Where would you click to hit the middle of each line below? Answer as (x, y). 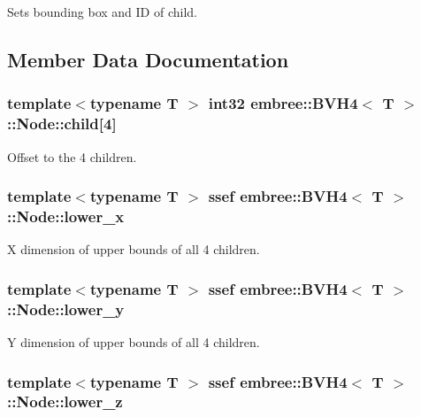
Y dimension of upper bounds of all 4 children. (134, 341)
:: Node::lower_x (66, 216)
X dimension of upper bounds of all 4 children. (134, 249)
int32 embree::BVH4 (283, 103)
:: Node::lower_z (65, 402)
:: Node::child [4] (62, 124)
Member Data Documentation (148, 59)
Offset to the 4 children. (72, 156)
